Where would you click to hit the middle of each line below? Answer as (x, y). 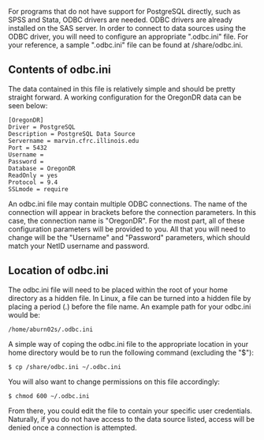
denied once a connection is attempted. (73, 427)
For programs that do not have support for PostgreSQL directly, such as (125, 11)
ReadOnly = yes (33, 175)
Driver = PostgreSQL (42, 127)
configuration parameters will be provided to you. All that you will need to (127, 229)
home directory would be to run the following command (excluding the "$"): (131, 352)
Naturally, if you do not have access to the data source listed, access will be (131, 419)
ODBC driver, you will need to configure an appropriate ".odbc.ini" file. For (128, 36)
